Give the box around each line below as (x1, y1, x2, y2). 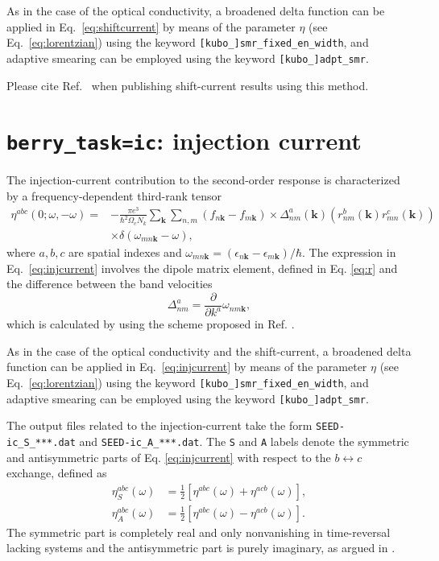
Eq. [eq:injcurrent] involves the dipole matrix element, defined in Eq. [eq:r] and (6, 259, 398, 276)
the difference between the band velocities (6, 275, 213, 292)
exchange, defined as (6, 464, 107, 481)
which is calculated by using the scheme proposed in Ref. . (6, 316, 295, 332)
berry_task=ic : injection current (6, 124, 362, 157)
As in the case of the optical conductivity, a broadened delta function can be (6, 2, 385, 19)
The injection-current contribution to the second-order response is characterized (6, 171, 400, 188)
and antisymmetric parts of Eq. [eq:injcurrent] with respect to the (6, 448, 331, 465)
